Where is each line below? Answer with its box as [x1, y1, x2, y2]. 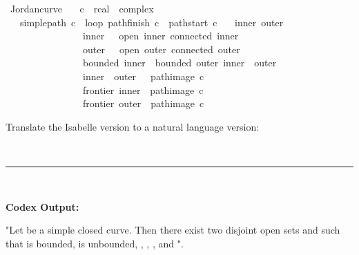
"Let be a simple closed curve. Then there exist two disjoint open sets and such [6, 223, 340, 237]
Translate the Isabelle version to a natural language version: [6, 119, 260, 133]
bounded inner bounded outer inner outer [82, 55, 277, 70]
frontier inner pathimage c [82, 82, 204, 97]
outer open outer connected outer [82, 41, 240, 56]
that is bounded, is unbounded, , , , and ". [6, 236, 184, 250]
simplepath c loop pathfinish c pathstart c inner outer [19, 15, 284, 29]
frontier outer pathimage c [82, 96, 204, 111]
